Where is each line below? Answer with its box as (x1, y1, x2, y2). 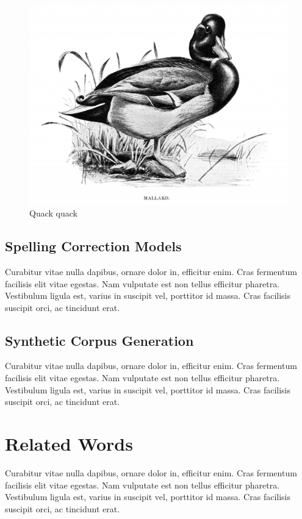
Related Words (5, 431, 133, 456)
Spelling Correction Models (5, 237, 182, 256)
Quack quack (29, 207, 77, 220)
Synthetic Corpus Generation (5, 331, 194, 349)
